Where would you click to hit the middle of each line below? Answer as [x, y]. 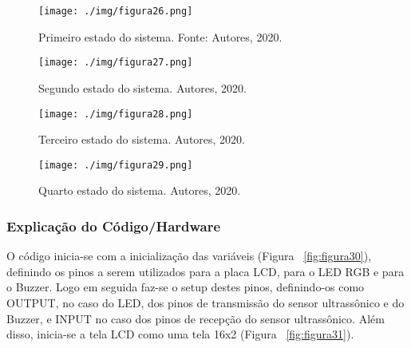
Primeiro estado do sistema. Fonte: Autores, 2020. [160, 36]
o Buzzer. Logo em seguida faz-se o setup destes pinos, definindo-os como [186, 287]
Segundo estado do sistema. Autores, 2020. [142, 87]
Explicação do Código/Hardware [114, 225]
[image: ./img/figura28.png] [116, 114]
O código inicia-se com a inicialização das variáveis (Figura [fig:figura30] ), [189, 256]
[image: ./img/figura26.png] [116, 11]
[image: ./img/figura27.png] [116, 63]
